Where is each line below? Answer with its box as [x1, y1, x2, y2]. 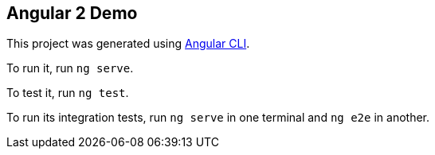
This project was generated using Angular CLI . [6, 37, 250, 51]
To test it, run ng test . [6, 86, 129, 100]
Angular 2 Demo [6, 3, 138, 23]
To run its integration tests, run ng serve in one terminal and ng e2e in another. [6, 110, 429, 125]
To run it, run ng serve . [6, 61, 134, 76]
